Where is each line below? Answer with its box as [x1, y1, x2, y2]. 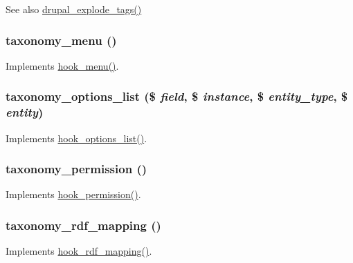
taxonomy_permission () [6, 160, 147, 177]
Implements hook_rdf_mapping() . [6, 244, 152, 258]
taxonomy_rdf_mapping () [6, 216, 161, 233]
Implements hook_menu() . [6, 58, 119, 72]
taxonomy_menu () [6, 31, 117, 48]
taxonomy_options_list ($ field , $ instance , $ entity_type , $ [6, 88, 348, 105]
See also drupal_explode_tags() [6, 2, 142, 16]
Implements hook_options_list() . [6, 130, 147, 145]
